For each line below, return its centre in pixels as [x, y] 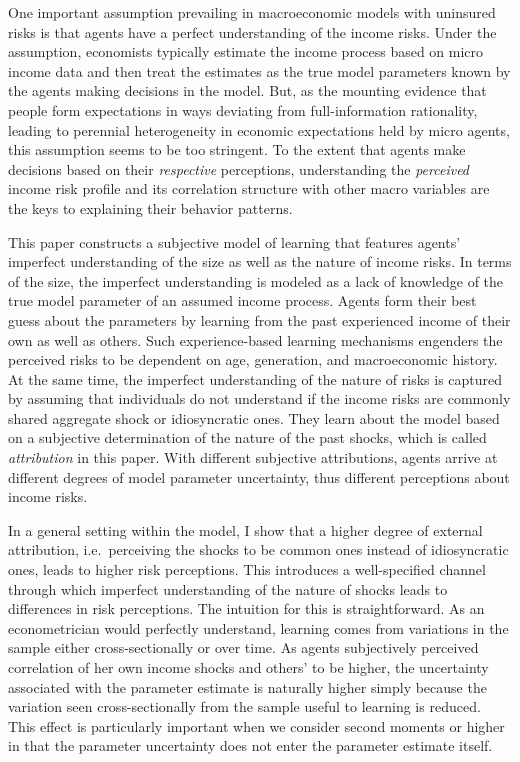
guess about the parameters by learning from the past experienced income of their [259, 319]
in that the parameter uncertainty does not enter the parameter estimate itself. [250, 745]
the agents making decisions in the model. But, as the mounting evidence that [247, 90]
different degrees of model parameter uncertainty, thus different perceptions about [259, 476]
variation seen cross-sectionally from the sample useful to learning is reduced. [244, 706]
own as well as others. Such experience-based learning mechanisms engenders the [255, 339]
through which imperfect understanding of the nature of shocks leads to [228, 588]
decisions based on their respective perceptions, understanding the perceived [239, 168]
